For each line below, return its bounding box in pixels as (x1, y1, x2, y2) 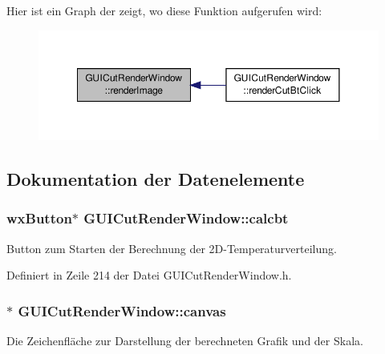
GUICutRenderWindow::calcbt (83, 208, 289, 228)
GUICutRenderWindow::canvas (18, 300, 226, 320)
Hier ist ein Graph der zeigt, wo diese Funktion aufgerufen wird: (6, 2, 322, 18)
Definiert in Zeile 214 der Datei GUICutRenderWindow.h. (6, 267, 292, 284)
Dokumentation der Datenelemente (6, 167, 305, 191)
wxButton (6, 208, 72, 228)
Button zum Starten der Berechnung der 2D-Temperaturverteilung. (6, 239, 337, 256)
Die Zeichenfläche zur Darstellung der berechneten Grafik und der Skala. (6, 332, 363, 349)
